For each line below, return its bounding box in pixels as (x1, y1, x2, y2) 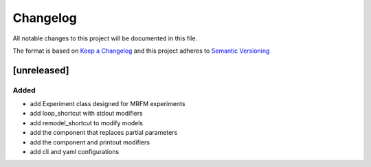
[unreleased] (12, 64, 70, 76)
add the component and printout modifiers (30, 138, 150, 146)
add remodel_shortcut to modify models (30, 118, 144, 127)
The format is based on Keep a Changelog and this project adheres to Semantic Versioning (12, 47, 270, 55)
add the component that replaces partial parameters (30, 129, 178, 137)
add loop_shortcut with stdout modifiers (30, 110, 144, 118)
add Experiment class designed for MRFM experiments (30, 100, 185, 108)
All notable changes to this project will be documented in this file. (12, 34, 198, 42)
